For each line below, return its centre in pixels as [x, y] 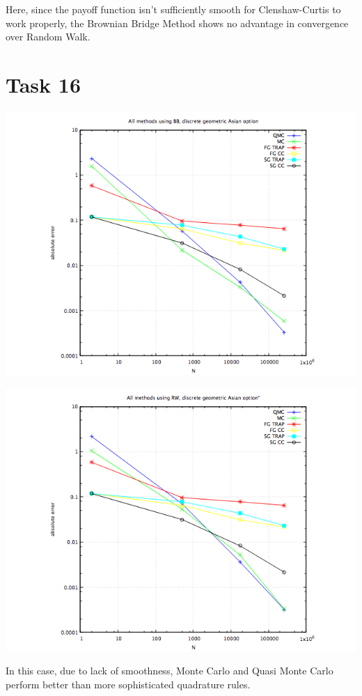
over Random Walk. [48, 37]
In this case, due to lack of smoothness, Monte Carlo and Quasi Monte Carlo [170, 671]
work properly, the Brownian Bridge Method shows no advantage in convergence [177, 23]
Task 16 [43, 84]
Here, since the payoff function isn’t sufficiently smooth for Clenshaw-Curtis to [173, 9]
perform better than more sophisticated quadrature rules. [128, 684]
